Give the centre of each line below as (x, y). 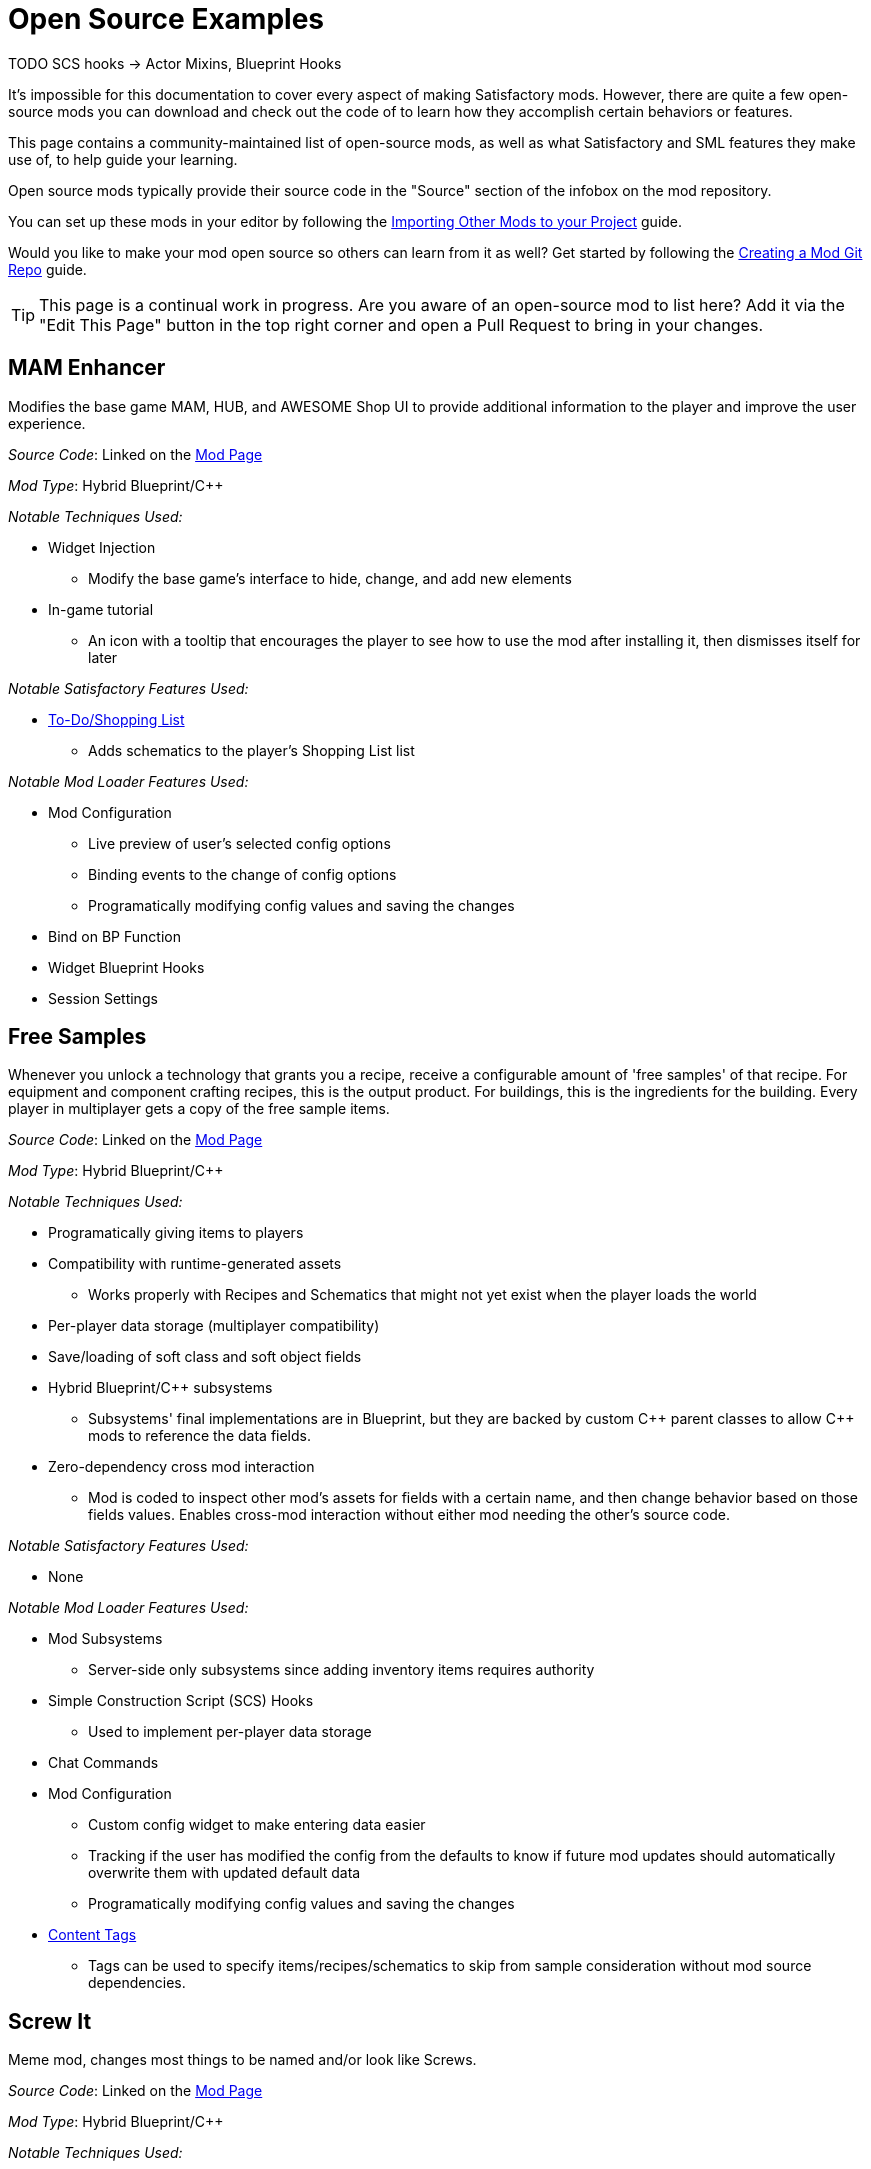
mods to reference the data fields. (199, 1436)
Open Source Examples (166, 19)
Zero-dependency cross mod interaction (181, 1467)
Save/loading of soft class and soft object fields (205, 1357)
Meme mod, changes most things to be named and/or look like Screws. (242, 2060)
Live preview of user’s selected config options (239, 843)
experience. (47, 423)
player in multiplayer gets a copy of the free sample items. (199, 1109)
